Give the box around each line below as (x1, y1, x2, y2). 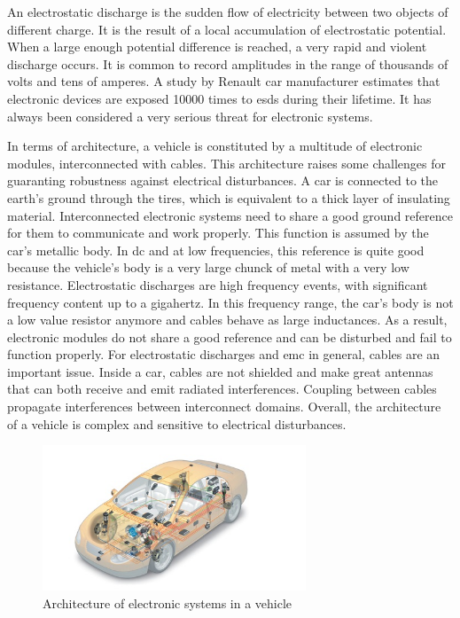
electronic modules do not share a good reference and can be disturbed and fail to (7, 327, 452, 346)
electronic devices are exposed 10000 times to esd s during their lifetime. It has (7, 89, 432, 107)
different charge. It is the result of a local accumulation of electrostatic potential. (7, 20, 447, 38)
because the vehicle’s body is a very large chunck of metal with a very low (7, 258, 409, 277)
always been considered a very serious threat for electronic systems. (7, 106, 373, 125)
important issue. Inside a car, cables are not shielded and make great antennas (7, 362, 433, 380)
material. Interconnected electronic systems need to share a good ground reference (7, 206, 453, 224)
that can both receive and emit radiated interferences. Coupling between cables (7, 379, 437, 398)
